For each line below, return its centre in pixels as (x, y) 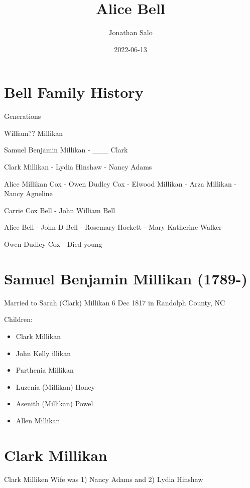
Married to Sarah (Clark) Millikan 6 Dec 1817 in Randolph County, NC (115, 302)
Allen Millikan (38, 420)
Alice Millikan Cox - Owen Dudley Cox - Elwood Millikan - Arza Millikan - (120, 183)
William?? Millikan (34, 133)
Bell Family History (74, 92)
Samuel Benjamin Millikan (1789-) (126, 278)
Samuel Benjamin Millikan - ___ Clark (66, 150)
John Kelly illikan (43, 353)
